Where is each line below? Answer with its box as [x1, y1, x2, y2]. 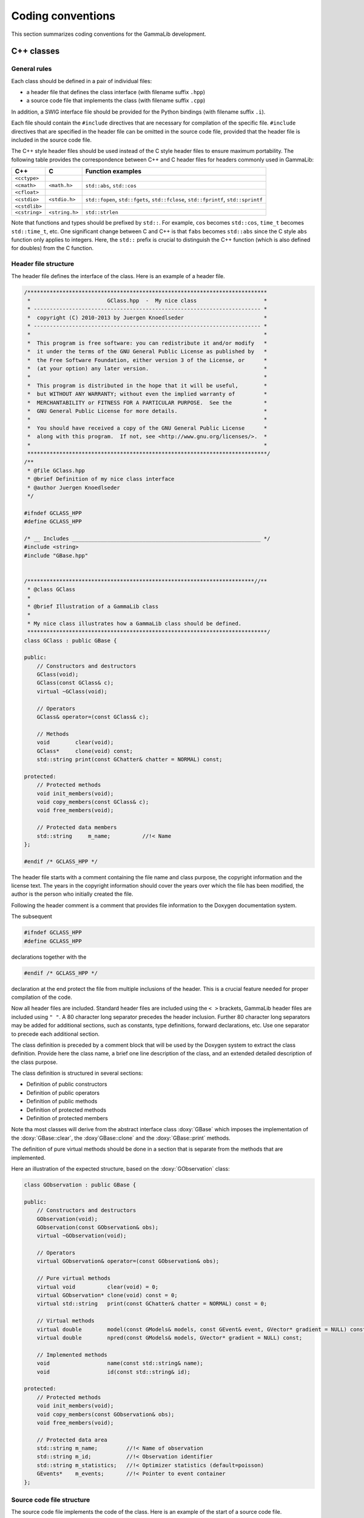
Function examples [85, 167, 142, 175]
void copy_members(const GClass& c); [36, 798, 149, 805]
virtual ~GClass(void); [36, 688, 107, 695]
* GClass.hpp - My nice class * [27, 297, 268, 304]
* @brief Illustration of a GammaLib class [27, 603, 159, 610]
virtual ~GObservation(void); [36, 1233, 127, 1239]
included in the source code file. [11, 137, 92, 144]
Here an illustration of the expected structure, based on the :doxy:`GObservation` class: [11, 1165, 230, 1172]
